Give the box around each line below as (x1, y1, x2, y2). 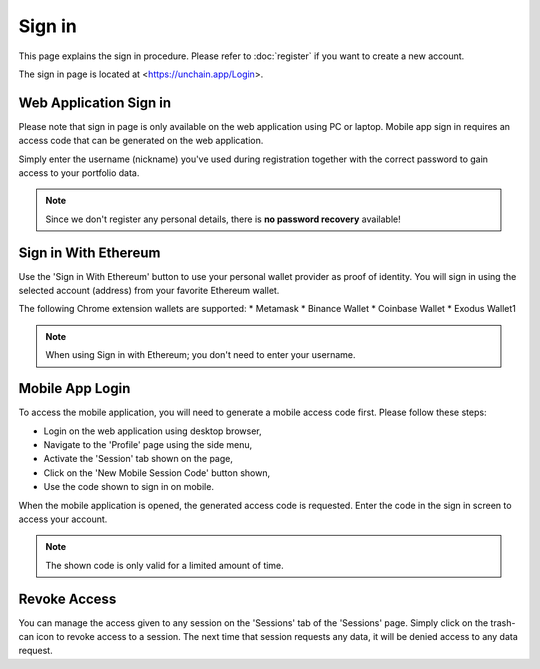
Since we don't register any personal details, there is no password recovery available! (45, 213, 401, 225)
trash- (490, 616, 516, 629)
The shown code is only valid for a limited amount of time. (45, 559, 284, 571)
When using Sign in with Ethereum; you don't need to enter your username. (45, 349, 356, 361)
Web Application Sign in (18, 94, 172, 111)
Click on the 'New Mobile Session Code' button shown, (43, 466, 270, 479)
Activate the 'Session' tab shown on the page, (43, 453, 234, 465)
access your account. (18, 513, 108, 525)
